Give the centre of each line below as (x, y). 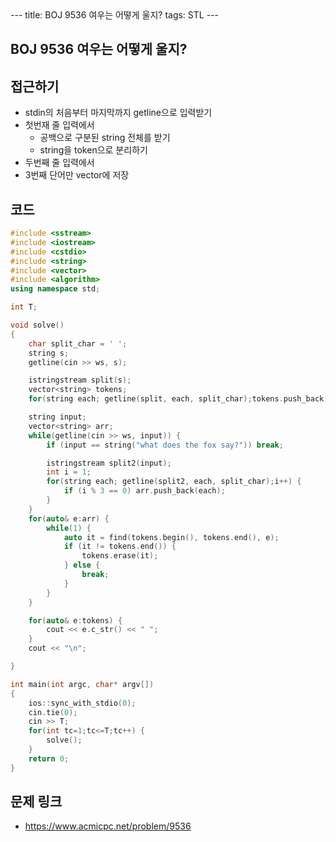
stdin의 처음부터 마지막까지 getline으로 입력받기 (118, 113)
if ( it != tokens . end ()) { (120, 547)
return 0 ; (49, 758)
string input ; (57, 417)
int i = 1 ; (69, 472)
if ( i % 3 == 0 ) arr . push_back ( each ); (144, 491)
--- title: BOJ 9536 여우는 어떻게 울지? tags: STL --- (114, 15)
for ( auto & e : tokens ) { (75, 620)
